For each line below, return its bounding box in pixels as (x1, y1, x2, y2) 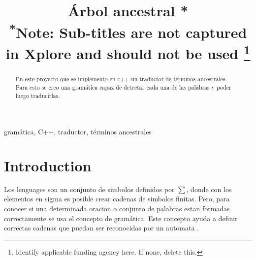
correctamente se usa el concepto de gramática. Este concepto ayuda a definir (4, 213, 238, 223)
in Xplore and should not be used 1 (5, 41, 251, 64)
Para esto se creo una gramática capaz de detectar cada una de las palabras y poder (15, 83, 231, 91)
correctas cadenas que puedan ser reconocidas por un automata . (4, 223, 199, 233)
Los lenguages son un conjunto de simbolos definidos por (4, 184, 175, 194)
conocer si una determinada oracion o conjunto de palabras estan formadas (4, 203, 230, 214)
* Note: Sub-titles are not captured (9, 20, 247, 42)
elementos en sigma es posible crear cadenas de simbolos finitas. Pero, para (4, 194, 230, 204)
